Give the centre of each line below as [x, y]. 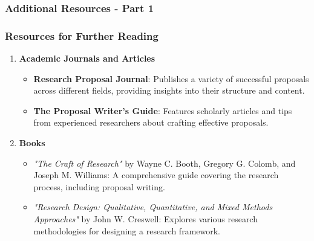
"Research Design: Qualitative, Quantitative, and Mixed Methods [153, 207]
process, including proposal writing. [99, 186]
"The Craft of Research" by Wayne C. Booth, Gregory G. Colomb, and [165, 163]
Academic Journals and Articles [87, 58]
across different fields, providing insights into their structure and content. [169, 90]
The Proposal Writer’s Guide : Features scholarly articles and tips [163, 110]
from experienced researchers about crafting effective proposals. [151, 122]
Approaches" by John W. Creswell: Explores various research [146, 219]
